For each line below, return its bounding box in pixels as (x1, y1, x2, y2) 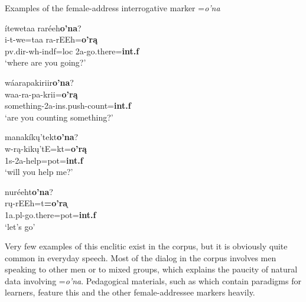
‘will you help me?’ (5, 165, 73, 178)
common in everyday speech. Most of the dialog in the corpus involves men (5, 251, 276, 264)
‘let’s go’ (5, 220, 35, 232)
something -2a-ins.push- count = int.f (5, 99, 131, 112)
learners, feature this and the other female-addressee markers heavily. (5, 286, 255, 298)
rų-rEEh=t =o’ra (5, 197, 68, 209)
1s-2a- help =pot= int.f (5, 154, 83, 166)
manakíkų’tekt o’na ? (5, 131, 79, 143)
